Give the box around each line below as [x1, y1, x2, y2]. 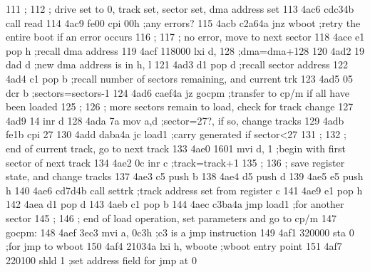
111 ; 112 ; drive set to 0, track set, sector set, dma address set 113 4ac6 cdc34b [6, 1, 354, 16]
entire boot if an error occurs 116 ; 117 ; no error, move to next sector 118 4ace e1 [6, 29, 365, 44]
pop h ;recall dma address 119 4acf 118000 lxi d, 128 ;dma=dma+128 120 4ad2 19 [6, 43, 365, 58]
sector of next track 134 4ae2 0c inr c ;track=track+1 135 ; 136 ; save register [6, 155, 345, 169]
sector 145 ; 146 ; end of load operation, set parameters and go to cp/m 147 [6, 210, 336, 225]
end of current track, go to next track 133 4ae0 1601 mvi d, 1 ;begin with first [6, 140, 346, 155]
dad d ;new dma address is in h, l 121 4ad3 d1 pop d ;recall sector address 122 [6, 57, 349, 72]
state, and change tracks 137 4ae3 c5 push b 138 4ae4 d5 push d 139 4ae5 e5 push [6, 169, 364, 184]
